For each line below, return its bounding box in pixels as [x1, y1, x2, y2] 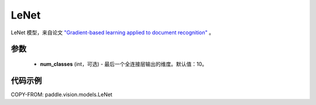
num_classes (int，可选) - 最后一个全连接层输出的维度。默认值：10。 [40, 60, 208, 67]
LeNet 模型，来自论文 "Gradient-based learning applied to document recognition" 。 [11, 29, 215, 36]
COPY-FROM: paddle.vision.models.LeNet [11, 90, 112, 98]
